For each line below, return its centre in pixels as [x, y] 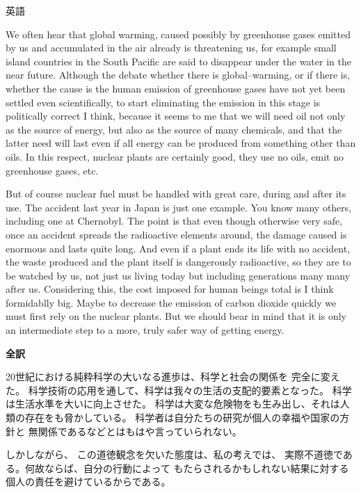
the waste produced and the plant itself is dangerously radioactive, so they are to [178, 262]
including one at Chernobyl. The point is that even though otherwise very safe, [174, 221]
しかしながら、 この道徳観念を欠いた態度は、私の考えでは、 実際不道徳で [174, 454]
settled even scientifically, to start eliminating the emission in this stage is [163, 102]
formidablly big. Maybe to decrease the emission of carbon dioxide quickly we [171, 302]
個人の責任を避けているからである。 [88, 482]
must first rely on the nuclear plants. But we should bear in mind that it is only [176, 316]
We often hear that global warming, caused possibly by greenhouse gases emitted [178, 34]
